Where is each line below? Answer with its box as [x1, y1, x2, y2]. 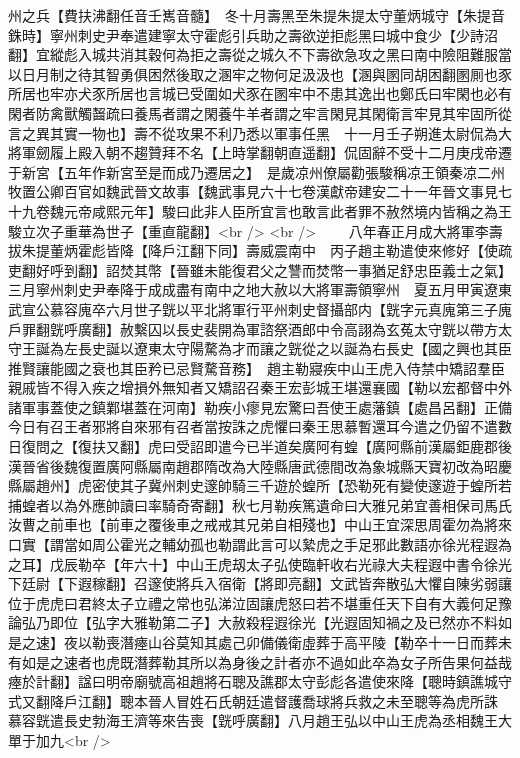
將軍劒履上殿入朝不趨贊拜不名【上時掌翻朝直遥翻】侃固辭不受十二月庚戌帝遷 [8, 142, 512, 163]
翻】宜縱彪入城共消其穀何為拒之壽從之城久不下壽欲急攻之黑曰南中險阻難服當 [8, 44, 512, 65]
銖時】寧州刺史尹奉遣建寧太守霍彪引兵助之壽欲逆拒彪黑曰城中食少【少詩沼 [8, 24, 498, 45]
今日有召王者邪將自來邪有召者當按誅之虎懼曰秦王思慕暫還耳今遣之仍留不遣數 [8, 416, 512, 437]
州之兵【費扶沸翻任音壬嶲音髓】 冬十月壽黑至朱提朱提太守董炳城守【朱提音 [8, 5, 505, 25]
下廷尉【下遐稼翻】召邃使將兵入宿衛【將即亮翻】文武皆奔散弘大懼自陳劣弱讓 [8, 573, 512, 594]
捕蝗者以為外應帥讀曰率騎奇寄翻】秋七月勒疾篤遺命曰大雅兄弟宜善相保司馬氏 [8, 494, 512, 515]
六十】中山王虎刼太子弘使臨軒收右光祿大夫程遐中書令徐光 [133, 553, 512, 574]
